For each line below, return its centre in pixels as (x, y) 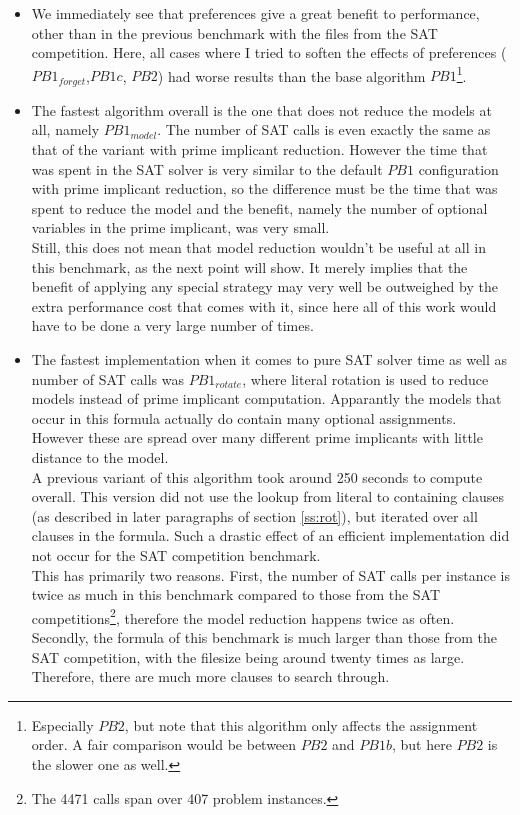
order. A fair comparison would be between (164, 744)
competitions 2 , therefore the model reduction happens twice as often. (243, 616)
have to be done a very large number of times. (172, 325)
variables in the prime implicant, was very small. (180, 227)
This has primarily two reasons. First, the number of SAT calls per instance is (270, 574)
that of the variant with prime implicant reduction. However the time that (259, 149)
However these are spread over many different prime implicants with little (257, 437)
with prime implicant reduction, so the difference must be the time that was (264, 188)
